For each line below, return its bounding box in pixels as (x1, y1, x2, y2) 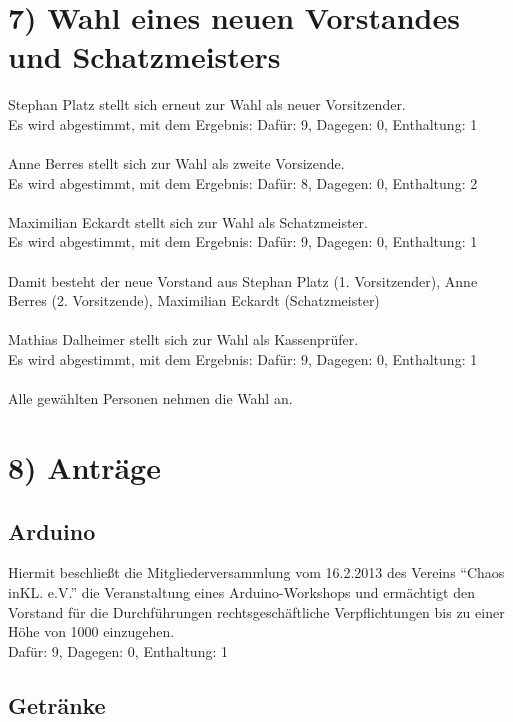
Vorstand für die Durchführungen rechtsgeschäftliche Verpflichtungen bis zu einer (8, 601, 505, 622)
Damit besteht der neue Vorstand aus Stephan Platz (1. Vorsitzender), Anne (8, 270, 478, 291)
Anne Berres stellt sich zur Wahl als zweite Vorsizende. (8, 153, 345, 174)
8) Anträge (8, 447, 161, 487)
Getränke (8, 689, 106, 720)
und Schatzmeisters (8, 36, 281, 77)
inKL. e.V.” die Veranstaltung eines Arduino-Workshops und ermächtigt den (8, 581, 475, 602)
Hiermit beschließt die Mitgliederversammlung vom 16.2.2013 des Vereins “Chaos (8, 562, 505, 583)
